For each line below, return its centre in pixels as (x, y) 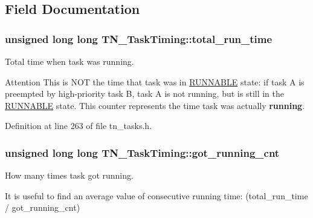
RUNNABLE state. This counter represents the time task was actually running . (155, 105)
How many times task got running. (69, 175)
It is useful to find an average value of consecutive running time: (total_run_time (156, 195)
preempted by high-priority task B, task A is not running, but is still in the (144, 94)
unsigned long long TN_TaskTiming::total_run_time (139, 38)
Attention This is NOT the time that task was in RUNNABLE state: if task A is (155, 81)
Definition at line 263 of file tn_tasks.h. (79, 126)
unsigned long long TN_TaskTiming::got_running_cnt (142, 152)
